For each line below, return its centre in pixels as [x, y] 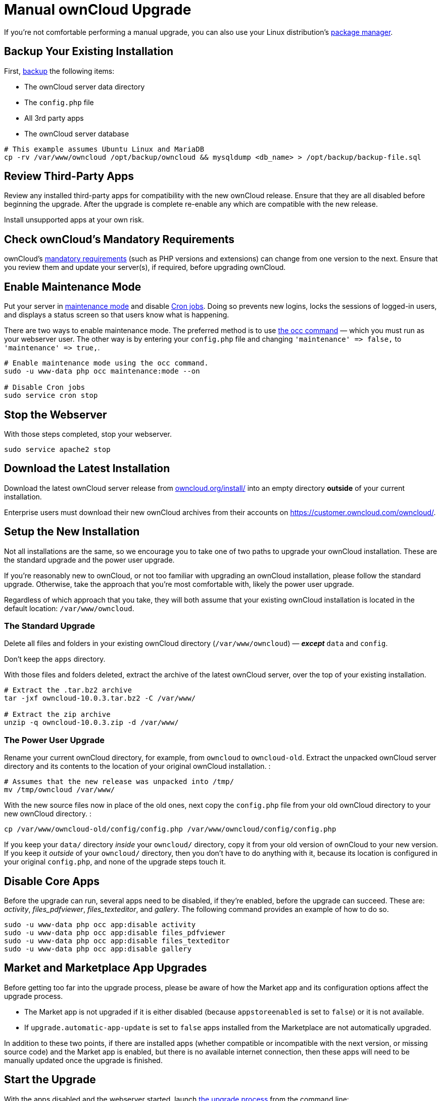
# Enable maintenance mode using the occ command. [106, 363]
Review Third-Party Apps [69, 176]
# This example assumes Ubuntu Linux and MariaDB [104, 149]
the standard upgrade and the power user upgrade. [89, 560]
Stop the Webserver [56, 415]
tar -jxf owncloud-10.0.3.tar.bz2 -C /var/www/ [100, 698]
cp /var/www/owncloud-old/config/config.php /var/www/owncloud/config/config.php [170, 829]
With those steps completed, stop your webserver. [88, 434]
